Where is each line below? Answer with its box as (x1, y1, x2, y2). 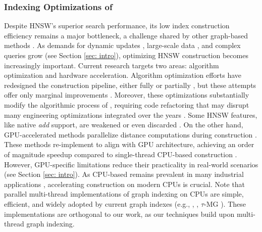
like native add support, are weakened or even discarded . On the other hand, (4, 119, 243, 130)
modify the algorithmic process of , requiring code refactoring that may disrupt (4, 99, 249, 110)
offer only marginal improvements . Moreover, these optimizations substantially (4, 89, 249, 100)
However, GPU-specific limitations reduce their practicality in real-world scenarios (4, 159, 258, 169)
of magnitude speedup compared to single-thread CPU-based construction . (4, 149, 237, 159)
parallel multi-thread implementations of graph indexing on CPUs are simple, (4, 189, 244, 199)
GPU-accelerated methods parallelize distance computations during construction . (4, 129, 257, 140)
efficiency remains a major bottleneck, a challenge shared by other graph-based (4, 30, 248, 40)
